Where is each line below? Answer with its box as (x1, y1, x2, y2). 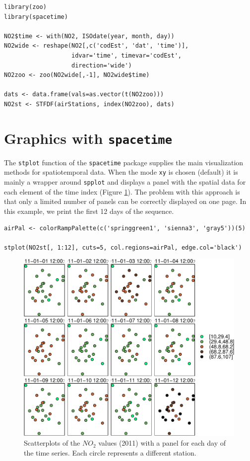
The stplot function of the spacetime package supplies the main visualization (4, 157, 244, 167)
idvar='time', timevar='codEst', (71, 52, 182, 59)
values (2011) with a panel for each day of (98, 438, 226, 448)
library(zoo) (4, 3, 47, 10)
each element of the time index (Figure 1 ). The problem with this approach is (4, 186, 240, 197)
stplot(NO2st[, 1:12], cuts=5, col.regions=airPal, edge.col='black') (4, 244, 242, 251)
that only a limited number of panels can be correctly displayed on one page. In (4, 196, 247, 206)
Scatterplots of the (24, 438, 80, 448)
